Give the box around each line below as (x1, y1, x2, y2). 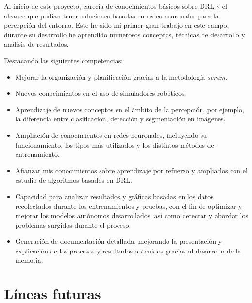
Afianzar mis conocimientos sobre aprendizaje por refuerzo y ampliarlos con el (15, 165, 248, 175)
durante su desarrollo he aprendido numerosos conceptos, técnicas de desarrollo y (4, 29, 245, 39)
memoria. (15, 255, 43, 265)
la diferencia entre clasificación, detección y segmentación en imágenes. (15, 114, 226, 124)
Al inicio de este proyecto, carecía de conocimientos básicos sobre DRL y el (4, 1, 227, 11)
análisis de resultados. (4, 39, 69, 49)
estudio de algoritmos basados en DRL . (15, 175, 132, 185)
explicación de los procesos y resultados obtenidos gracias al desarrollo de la (15, 245, 241, 255)
